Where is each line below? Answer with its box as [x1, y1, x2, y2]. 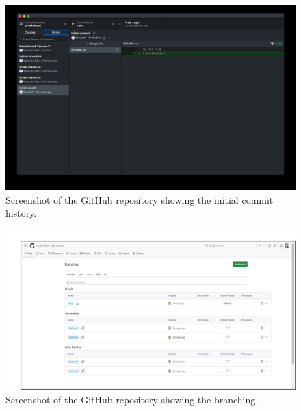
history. [5, 206, 37, 220]
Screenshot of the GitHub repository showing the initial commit [5, 192, 274, 207]
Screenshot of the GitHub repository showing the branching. [5, 392, 259, 406]
